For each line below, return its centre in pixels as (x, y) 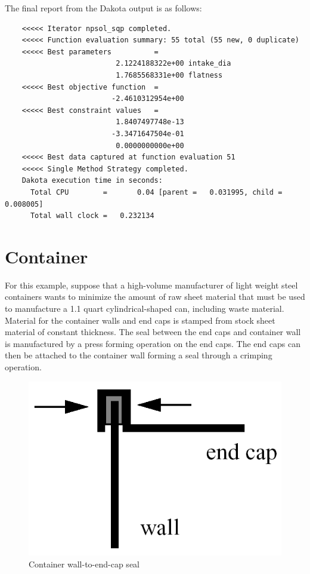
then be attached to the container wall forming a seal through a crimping (139, 355)
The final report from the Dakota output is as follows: (103, 8)
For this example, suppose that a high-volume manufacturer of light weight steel (151, 285)
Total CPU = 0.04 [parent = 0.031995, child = (156, 192)
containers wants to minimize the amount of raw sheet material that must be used (155, 297)
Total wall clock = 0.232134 (92, 216)
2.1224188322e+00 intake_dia (173, 64)
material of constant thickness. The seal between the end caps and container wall (153, 332)
